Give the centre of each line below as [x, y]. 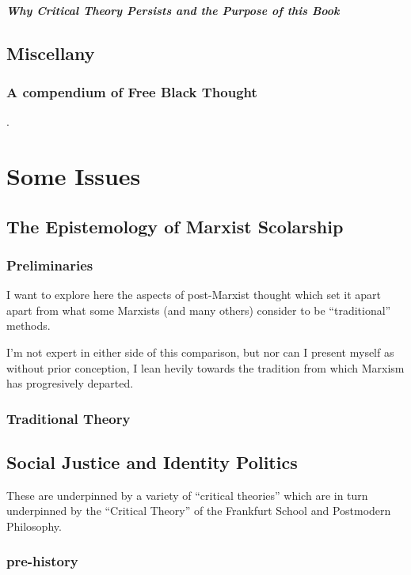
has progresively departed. [70, 383]
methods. [29, 325]
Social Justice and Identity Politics [152, 462]
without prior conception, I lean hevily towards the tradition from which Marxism [205, 367]
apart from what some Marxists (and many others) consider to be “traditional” [199, 310]
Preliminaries [50, 265]
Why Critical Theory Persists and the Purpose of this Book [173, 10]
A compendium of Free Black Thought [132, 91]
